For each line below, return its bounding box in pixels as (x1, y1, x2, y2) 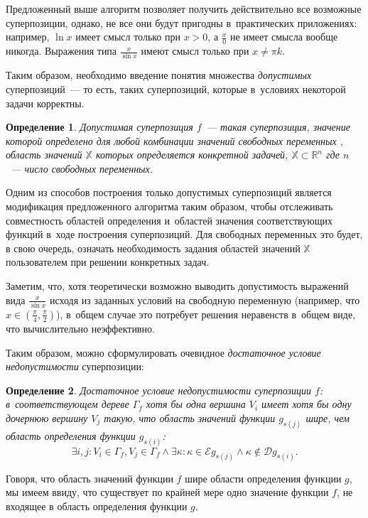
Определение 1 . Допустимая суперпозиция (6, 119, 193, 134)
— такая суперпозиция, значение (206, 119, 350, 134)
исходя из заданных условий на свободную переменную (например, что (49, 292, 360, 307)
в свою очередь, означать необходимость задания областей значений (6, 240, 301, 255)
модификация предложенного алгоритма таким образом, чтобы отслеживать (6, 199, 333, 214)
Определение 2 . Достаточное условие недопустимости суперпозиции (6, 382, 311, 397)
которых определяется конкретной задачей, (95, 147, 288, 162)
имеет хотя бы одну (261, 396, 352, 411)
